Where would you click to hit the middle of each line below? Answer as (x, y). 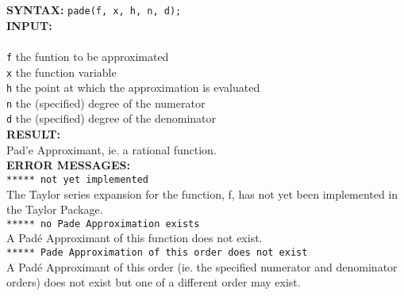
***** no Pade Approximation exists (103, 224)
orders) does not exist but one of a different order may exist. (154, 282)
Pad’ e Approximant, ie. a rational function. (112, 149)
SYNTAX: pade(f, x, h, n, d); (94, 9)
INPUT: (29, 25)
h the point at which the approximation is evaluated (133, 87)
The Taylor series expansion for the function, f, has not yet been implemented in (202, 194)
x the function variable (62, 72)
